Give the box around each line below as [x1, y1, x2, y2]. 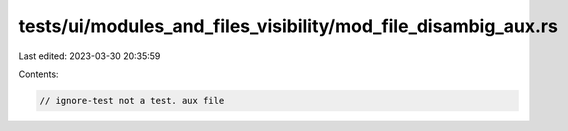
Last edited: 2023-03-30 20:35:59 [18, 50, 161, 62]
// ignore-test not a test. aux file [39, 95, 225, 106]
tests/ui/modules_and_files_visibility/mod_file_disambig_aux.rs [18, 15, 559, 37]
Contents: [18, 68, 59, 80]
